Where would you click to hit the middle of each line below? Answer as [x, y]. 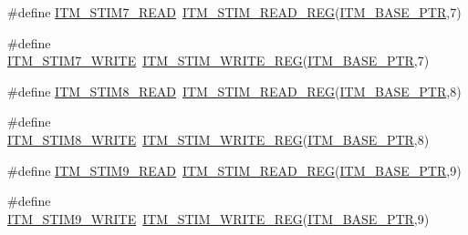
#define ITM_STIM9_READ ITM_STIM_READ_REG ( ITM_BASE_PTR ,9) [234, 170]
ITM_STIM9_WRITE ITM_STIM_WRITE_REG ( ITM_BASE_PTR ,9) [218, 218]
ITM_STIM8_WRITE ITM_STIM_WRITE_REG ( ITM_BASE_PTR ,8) [218, 139]
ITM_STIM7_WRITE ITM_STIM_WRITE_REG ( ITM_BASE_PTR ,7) [218, 61]
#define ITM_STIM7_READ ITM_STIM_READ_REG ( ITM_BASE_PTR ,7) [234, 12]
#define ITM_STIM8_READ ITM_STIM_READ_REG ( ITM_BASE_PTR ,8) [234, 91]
